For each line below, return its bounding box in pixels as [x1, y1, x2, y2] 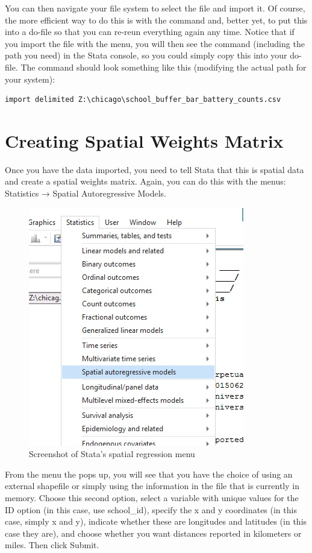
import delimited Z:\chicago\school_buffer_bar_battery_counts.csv [5, 95, 281, 104]
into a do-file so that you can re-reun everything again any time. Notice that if [5, 25, 295, 38]
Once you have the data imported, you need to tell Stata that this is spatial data [5, 163, 304, 175]
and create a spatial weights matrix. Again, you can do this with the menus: [5, 175, 286, 188]
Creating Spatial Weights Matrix [5, 128, 284, 153]
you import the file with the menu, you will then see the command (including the [5, 37, 305, 49]
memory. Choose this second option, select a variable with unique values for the [5, 491, 299, 504]
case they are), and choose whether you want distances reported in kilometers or [5, 526, 302, 539]
